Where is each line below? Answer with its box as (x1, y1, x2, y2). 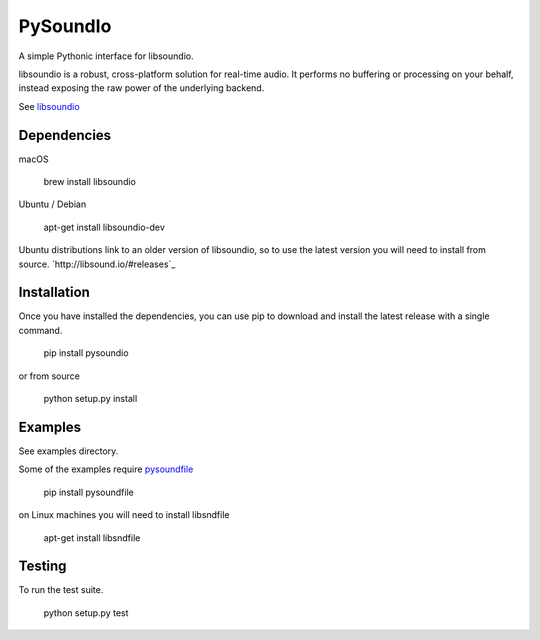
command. (18, 324, 63, 336)
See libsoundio (18, 100, 80, 112)
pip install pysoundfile (43, 486, 134, 498)
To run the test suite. (18, 584, 104, 596)
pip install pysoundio (43, 347, 129, 359)
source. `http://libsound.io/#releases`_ (18, 258, 176, 270)
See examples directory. (18, 445, 119, 457)
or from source (18, 370, 80, 382)
